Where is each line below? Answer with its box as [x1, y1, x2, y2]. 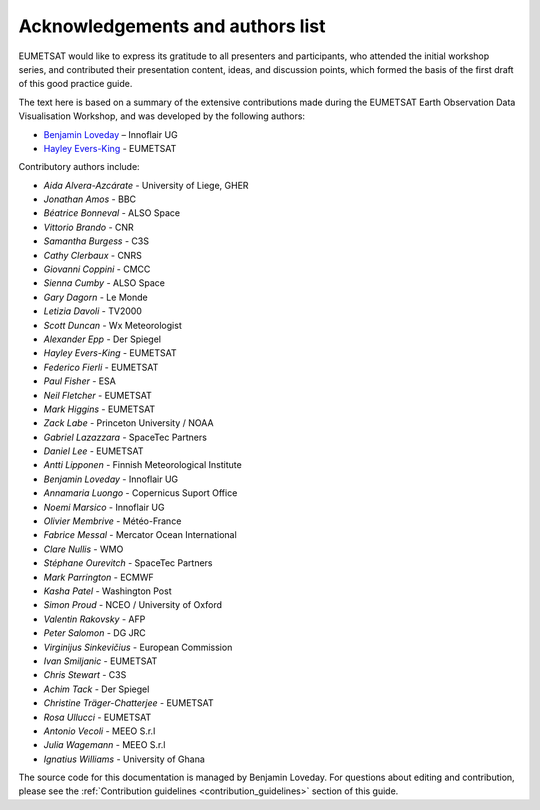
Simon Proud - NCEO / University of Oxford [43, 599, 223, 611]
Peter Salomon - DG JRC [43, 627, 146, 639]
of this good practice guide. [18, 78, 133, 90]
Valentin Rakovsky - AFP [43, 613, 146, 625]
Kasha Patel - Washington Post [43, 585, 172, 597]
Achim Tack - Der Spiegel [43, 683, 150, 695]
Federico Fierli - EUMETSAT [43, 361, 159, 373]
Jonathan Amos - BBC [43, 193, 137, 205]
